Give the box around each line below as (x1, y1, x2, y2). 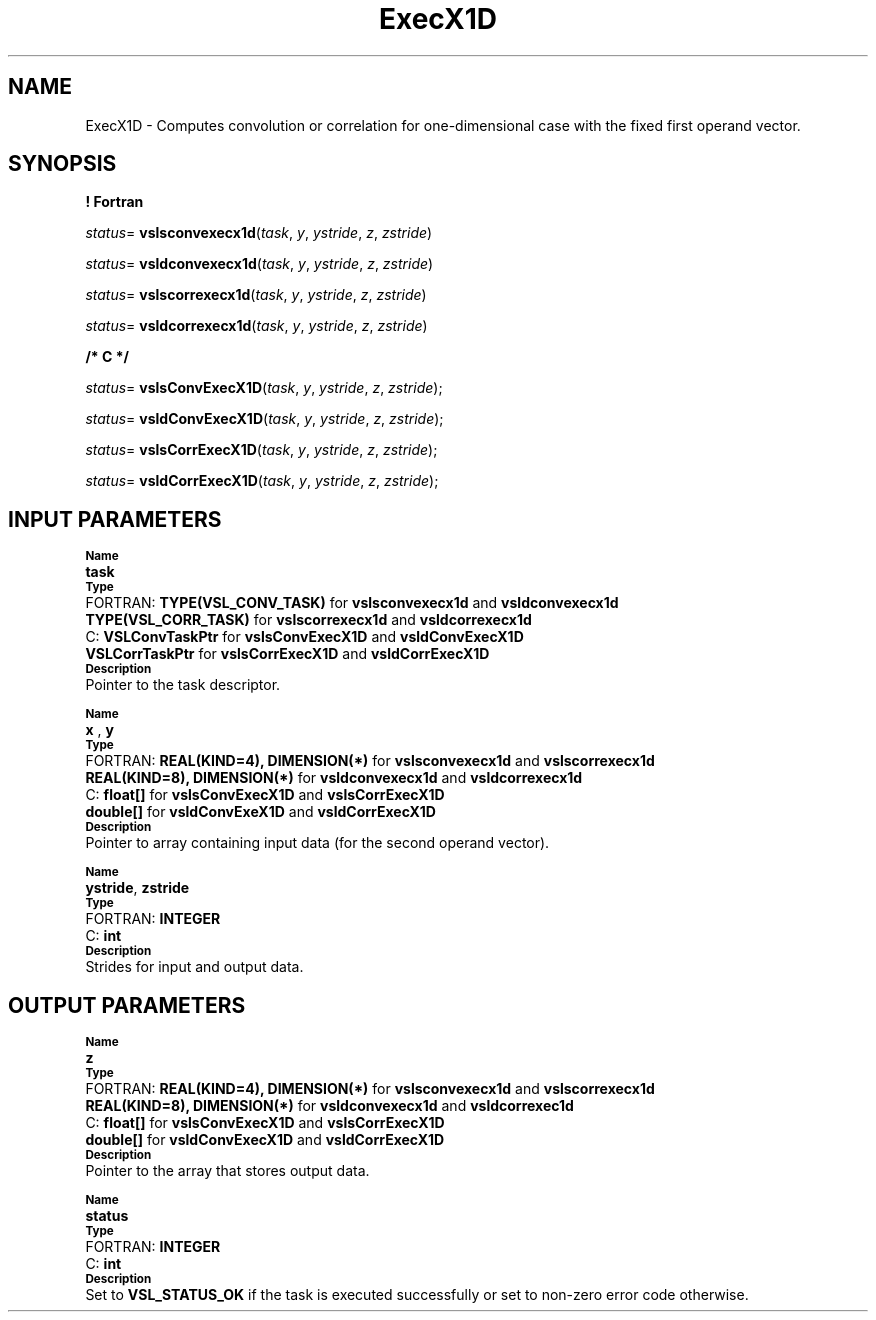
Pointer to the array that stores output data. (85, 1162, 370, 1180)
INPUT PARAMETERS (8, 506, 222, 532)
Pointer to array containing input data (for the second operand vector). (85, 834, 550, 852)
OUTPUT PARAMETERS (8, 992, 246, 1018)
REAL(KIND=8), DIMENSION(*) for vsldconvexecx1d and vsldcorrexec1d (85, 1097, 574, 1115)
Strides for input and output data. (85, 958, 304, 976)
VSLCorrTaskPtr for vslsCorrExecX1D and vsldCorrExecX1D (85, 645, 490, 663)
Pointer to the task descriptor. (85, 676, 281, 694)
